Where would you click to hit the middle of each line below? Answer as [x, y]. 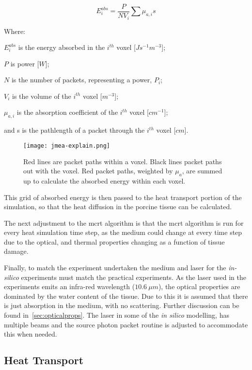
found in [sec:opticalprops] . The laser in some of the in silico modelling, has [117, 315]
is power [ [25, 63]
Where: [15, 31]
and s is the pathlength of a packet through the [74, 130]
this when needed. [31, 334]
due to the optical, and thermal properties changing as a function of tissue [114, 241]
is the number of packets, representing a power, [82, 80]
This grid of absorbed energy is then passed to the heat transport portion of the [123, 197]
